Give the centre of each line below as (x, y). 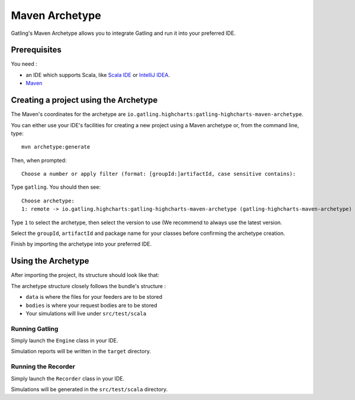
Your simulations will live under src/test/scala (86, 313)
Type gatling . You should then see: (56, 187)
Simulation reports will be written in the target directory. (81, 351)
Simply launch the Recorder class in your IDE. (68, 378)
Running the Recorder (43, 367)
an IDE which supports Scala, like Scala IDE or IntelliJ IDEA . (98, 75)
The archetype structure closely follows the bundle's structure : (88, 286)
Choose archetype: (48, 201)
